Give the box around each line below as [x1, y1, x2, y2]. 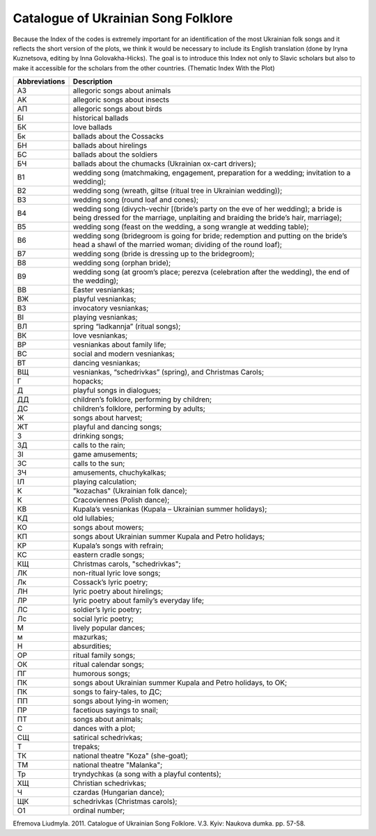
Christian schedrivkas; [72, 778, 146, 788]
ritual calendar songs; [72, 660, 144, 670]
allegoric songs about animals [72, 86, 171, 95]
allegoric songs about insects [72, 95, 170, 104]
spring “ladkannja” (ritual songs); [72, 322, 181, 331]
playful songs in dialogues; [72, 386, 162, 395]
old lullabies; [72, 514, 114, 523]
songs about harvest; [72, 413, 143, 423]
